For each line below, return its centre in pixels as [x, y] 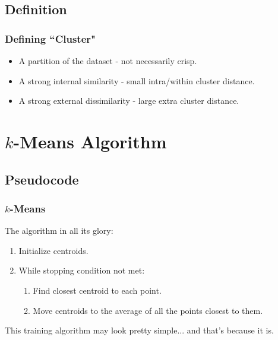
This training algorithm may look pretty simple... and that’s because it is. [139, 330]
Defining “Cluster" [50, 38]
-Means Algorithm [90, 141]
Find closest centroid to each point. [97, 290]
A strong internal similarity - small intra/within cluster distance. [137, 80]
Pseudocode [42, 179]
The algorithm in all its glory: [59, 231]
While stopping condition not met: [82, 270]
